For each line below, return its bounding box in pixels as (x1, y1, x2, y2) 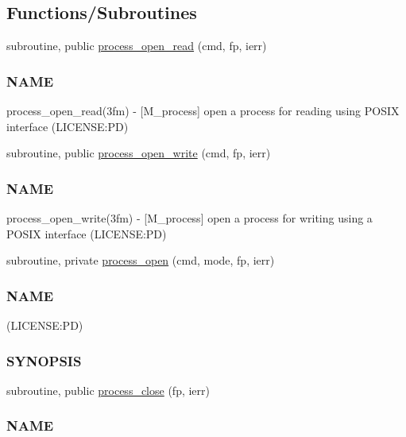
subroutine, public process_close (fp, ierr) (6, 381, 210, 398)
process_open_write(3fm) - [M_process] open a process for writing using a (6, 210, 373, 226)
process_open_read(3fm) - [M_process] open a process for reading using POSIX (6, 102, 400, 119)
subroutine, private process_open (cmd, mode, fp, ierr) (6, 252, 275, 269)
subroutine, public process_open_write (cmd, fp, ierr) (6, 145, 271, 161)
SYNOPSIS (6, 350, 82, 370)
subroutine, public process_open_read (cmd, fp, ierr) (6, 37, 267, 54)
